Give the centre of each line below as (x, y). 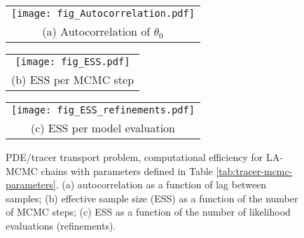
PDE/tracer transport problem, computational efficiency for (134, 157)
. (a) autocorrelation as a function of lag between (161, 184)
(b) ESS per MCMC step (73, 79)
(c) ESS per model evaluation (103, 128)
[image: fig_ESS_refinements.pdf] (103, 110)
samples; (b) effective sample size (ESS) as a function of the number (152, 198)
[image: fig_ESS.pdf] (72, 62)
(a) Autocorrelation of (96, 31)
